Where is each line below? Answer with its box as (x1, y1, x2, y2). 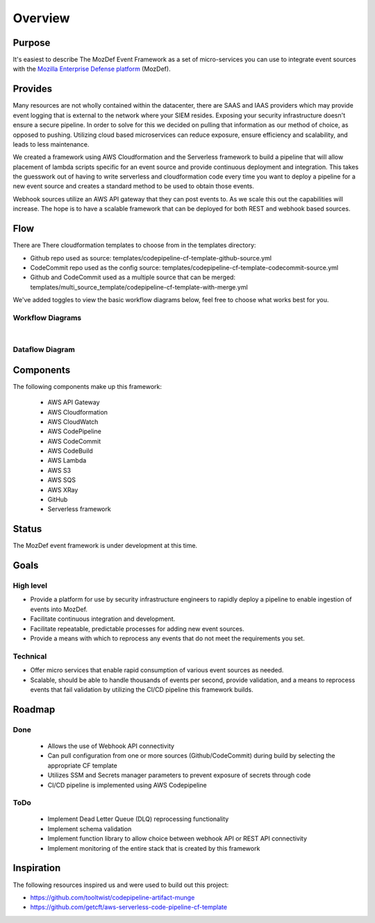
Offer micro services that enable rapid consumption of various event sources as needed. (30, 666, 284, 674)
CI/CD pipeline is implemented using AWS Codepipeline (47, 781, 208, 789)
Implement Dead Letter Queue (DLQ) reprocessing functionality (47, 815, 229, 823)
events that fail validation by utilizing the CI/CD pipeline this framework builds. (30, 685, 253, 694)
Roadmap (12, 704, 56, 715)
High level (12, 581, 48, 590)
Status (12, 523, 42, 535)
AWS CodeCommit (47, 437, 101, 445)
